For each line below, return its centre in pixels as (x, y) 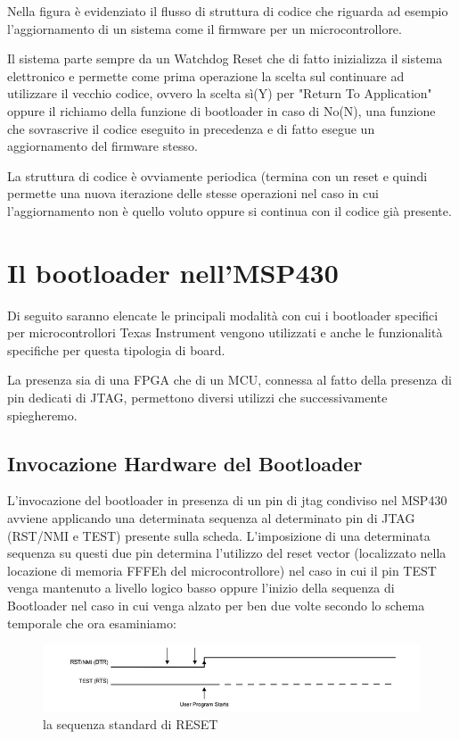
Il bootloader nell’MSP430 (173, 272)
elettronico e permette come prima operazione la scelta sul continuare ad (206, 75)
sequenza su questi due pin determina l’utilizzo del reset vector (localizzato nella (227, 553)
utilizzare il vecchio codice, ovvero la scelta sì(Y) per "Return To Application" (220, 93)
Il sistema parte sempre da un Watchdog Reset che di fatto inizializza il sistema (225, 58)
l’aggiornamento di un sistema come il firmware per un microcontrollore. (205, 28)
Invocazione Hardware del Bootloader (185, 463)
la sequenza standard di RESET (131, 723)
